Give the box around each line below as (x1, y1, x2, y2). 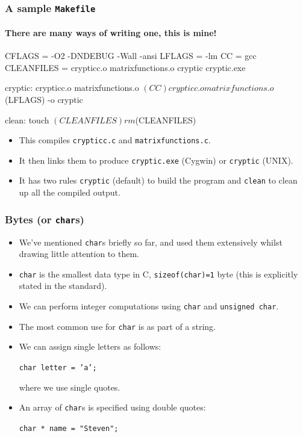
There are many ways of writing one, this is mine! (5, 26, 217, 39)
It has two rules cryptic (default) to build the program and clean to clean (19, 174, 298, 187)
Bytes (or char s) (5, 211, 84, 226)
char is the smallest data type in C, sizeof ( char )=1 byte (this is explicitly (19, 267, 298, 280)
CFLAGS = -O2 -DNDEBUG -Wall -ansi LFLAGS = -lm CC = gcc (5, 49, 257, 62)
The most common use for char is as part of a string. (19, 320, 216, 332)
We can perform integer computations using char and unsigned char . (19, 300, 279, 312)
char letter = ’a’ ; (19, 363, 97, 372)
